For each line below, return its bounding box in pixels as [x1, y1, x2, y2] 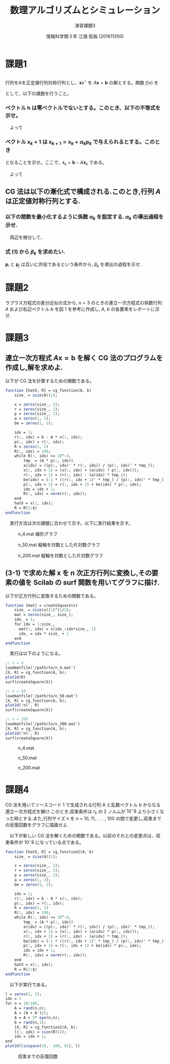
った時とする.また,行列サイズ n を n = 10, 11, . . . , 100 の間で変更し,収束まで [5, 815, 162, 821]
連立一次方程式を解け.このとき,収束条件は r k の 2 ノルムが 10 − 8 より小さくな [5, 807, 164, 816]
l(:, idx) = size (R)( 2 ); [14, 1029, 67, 1035]
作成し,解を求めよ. [5, 363, 63, 372]
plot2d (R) [5, 675, 26, 680]
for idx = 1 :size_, [14, 622, 56, 627]
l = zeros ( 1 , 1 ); [5, 991, 42, 996]
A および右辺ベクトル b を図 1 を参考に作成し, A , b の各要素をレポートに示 [5, 306, 160, 312]
